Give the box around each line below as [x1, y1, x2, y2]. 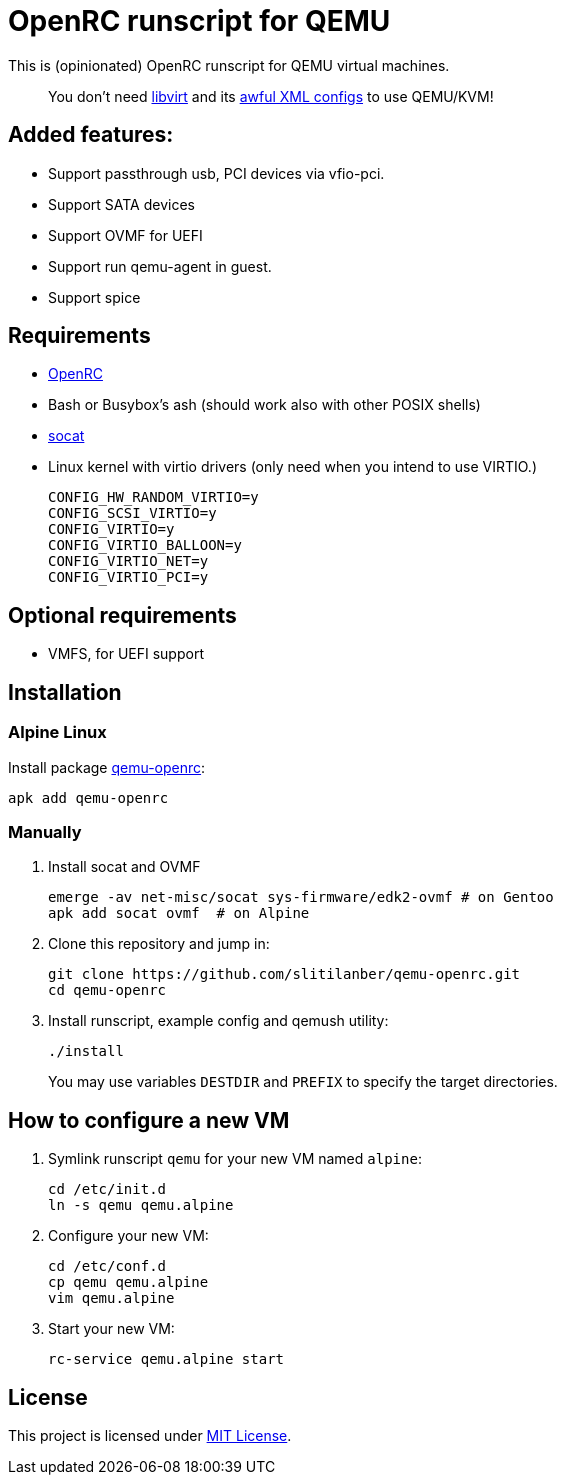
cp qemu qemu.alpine [48, 1274, 209, 1291]
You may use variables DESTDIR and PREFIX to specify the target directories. [48, 1073, 558, 1091]
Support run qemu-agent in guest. [48, 257, 272, 275]
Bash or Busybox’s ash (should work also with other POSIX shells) [48, 396, 481, 414]
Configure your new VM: [48, 1227, 209, 1245]
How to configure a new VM [8, 1107, 290, 1133]
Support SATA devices [48, 195, 195, 213]
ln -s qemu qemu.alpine [48, 1197, 234, 1214]
